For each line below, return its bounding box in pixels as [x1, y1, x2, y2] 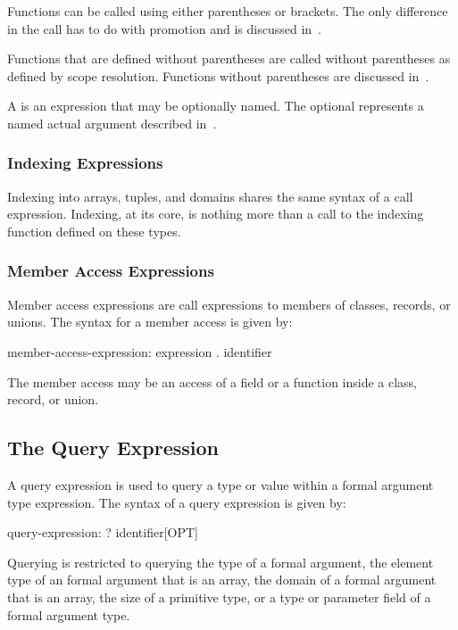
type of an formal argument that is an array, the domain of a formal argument [7, 570, 437, 589]
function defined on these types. [7, 221, 181, 240]
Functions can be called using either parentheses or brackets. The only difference [7, 2, 448, 20]
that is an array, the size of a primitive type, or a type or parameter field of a [7, 587, 431, 606]
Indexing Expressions [7, 152, 163, 174]
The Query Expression [7, 434, 220, 461]
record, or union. [7, 390, 99, 409]
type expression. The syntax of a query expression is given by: [7, 493, 346, 511]
